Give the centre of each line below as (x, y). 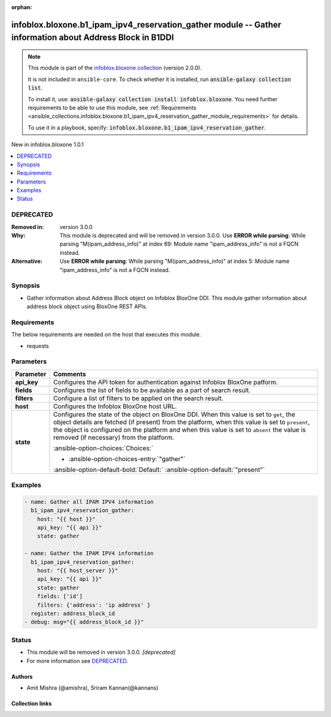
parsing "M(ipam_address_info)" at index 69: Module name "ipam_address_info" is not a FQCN (179, 244)
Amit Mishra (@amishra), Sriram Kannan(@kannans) (93, 688)
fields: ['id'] (60, 596)
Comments (70, 374)
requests (38, 346)
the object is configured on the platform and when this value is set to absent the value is (180, 430)
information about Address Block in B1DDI (93, 38)
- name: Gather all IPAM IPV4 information (89, 502)
